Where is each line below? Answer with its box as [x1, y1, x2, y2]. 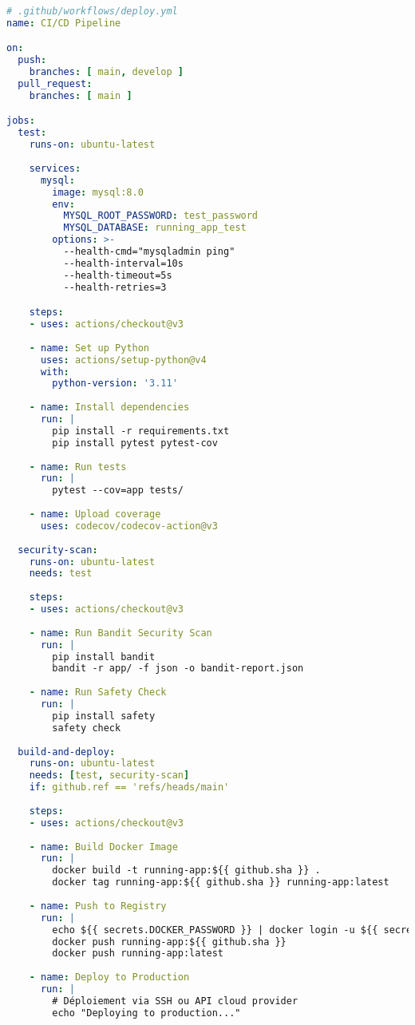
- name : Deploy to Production [29, 972, 190, 983]
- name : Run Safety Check [29, 687, 167, 699]
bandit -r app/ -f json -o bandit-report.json [52, 663, 304, 675]
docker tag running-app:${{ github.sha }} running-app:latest [52, 877, 389, 888]
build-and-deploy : [18, 746, 116, 758]
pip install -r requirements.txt [52, 425, 230, 437]
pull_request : [18, 78, 93, 90]
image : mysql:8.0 [52, 186, 144, 198]
